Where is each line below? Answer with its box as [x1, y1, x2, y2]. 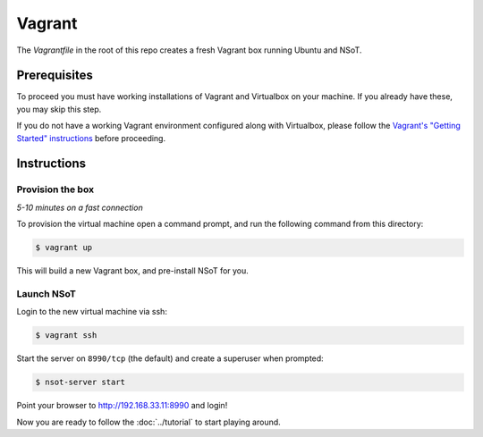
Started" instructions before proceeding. [16, 132, 165, 143]
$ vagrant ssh [35, 331, 97, 340]
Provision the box [16, 183, 94, 196]
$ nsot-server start [35, 377, 125, 388]
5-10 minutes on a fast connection [16, 202, 143, 213]
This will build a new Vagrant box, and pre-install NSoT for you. [16, 265, 250, 276]
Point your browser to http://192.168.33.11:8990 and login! [16, 400, 228, 411]
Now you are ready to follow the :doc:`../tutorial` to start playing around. [16, 416, 281, 427]
